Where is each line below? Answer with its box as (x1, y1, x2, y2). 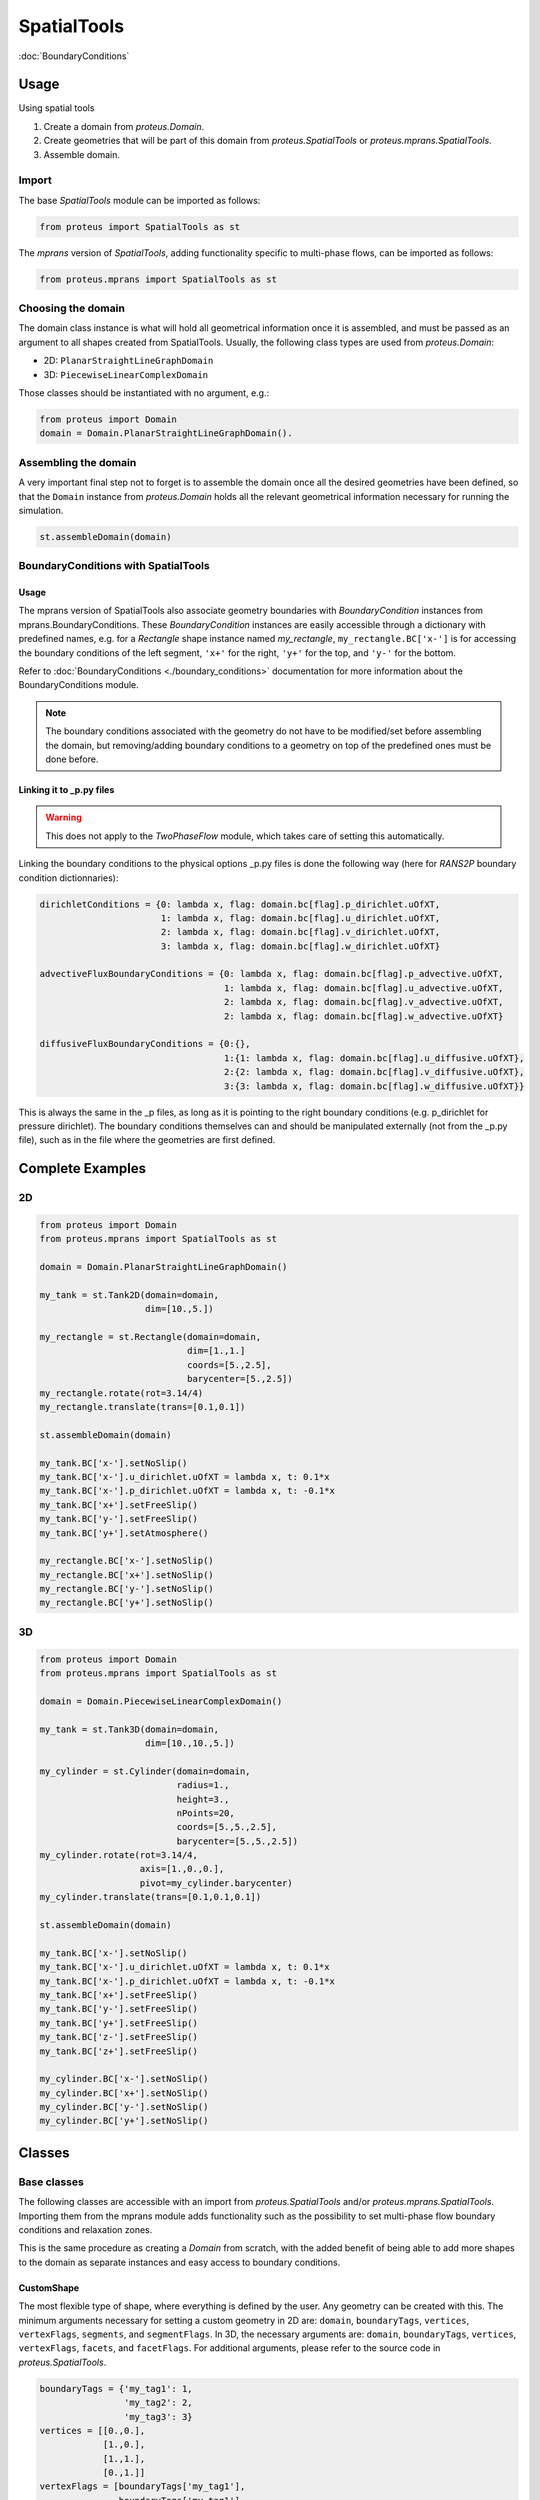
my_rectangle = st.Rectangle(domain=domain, (39, 1331, 262, 1343)
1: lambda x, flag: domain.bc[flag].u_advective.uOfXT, (223, 982, 504, 994)
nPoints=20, (176, 1807, 235, 1819)
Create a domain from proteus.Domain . (43, 120, 205, 132)
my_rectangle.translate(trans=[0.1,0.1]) (39, 1401, 246, 1412)
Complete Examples (18, 1160, 147, 1177)
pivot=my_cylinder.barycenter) (139, 1877, 294, 1889)
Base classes (18, 2175, 84, 2189)
